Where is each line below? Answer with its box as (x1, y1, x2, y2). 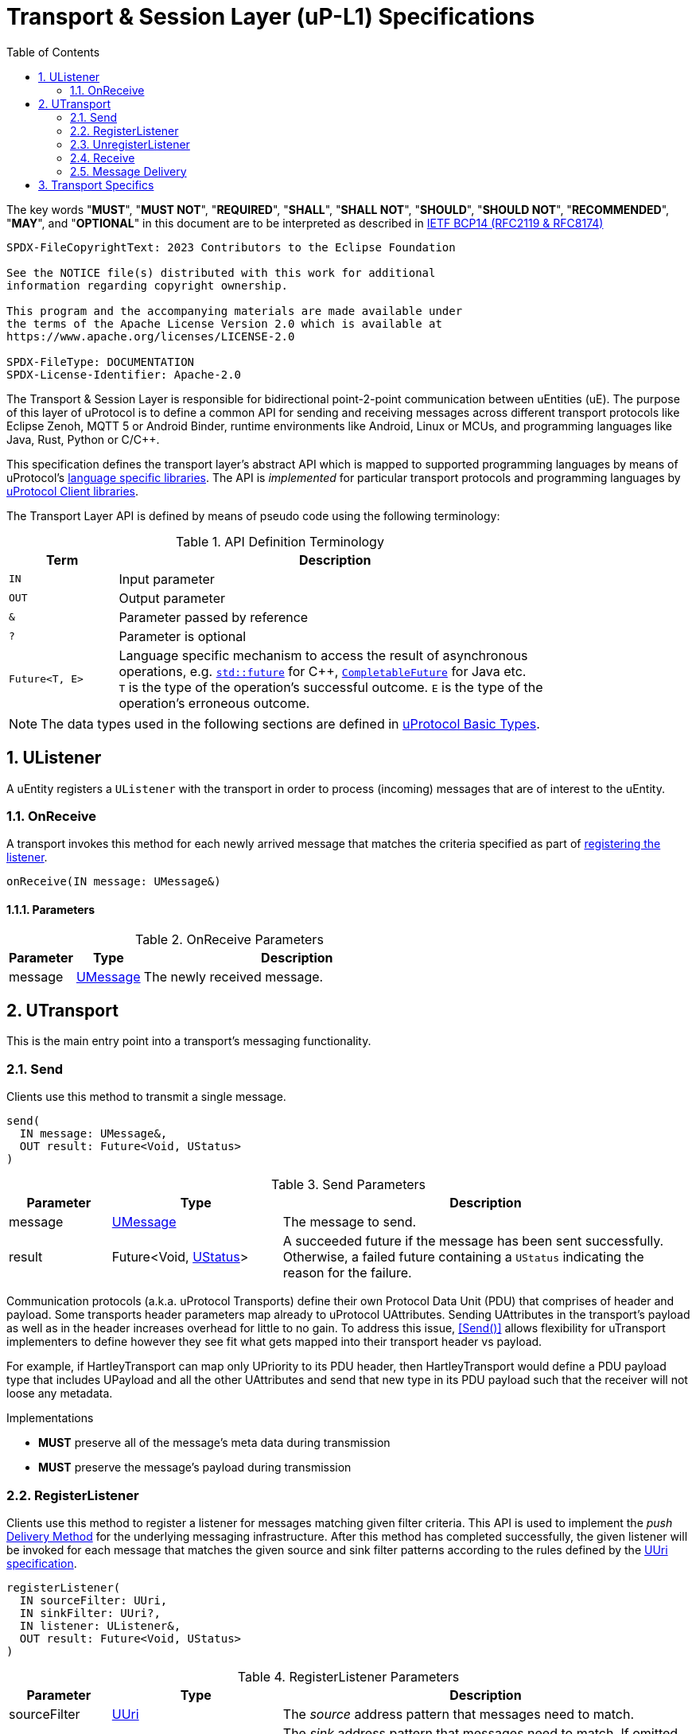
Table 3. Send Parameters (270, 1176, 426, 1193)
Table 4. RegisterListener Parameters (237, 1668, 460, 1685)
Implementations (6, 1411, 94, 1425)
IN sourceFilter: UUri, (19, 1593, 168, 1607)
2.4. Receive (70, 150, 135, 165)
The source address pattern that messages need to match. (282, 1705, 635, 1722)
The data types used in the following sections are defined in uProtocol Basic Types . (41, 715, 540, 732)
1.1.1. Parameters (6, 902, 95, 916)
